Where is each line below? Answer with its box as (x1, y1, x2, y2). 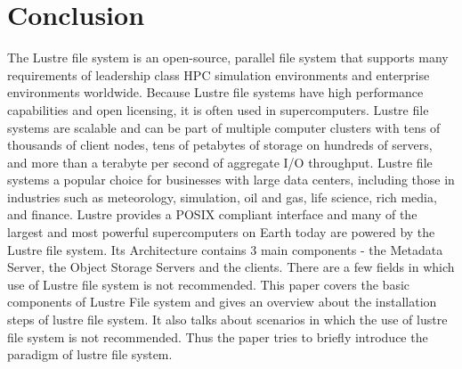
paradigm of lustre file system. (7, 345, 173, 364)
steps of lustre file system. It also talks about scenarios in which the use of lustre (7, 310, 448, 329)
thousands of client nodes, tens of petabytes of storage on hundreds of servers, (7, 135, 433, 154)
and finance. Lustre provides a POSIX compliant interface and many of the (7, 205, 417, 224)
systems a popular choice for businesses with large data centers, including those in (7, 170, 455, 189)
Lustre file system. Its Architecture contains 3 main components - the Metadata (7, 240, 443, 258)
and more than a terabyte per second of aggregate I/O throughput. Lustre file (7, 152, 433, 171)
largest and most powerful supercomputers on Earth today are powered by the (7, 223, 435, 242)
